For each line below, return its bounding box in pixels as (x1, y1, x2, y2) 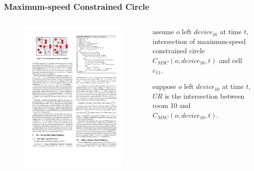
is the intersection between (164, 90, 245, 101)
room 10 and (152, 100, 191, 110)
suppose (152, 81, 176, 91)
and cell (219, 55, 242, 65)
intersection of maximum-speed (152, 36, 246, 46)
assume (152, 26, 174, 37)
